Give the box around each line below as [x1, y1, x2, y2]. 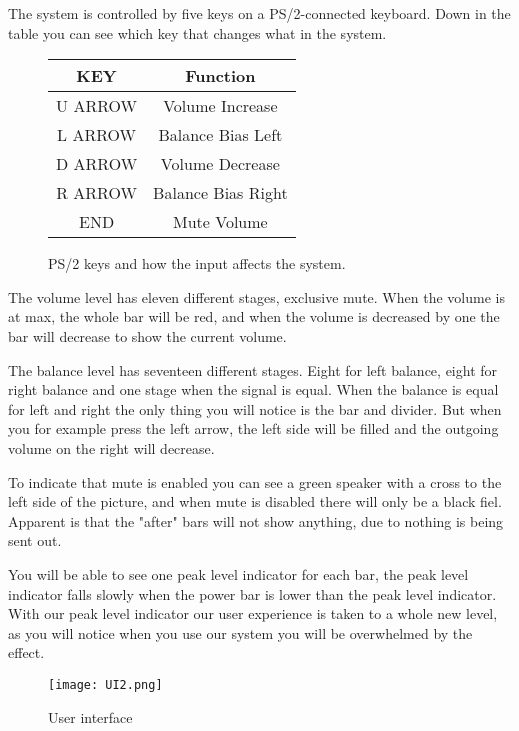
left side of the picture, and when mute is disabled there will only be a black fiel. [8, 491, 502, 512]
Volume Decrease [160, 152, 280, 176]
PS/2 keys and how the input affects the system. [48, 253, 346, 274]
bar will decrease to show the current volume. [8, 325, 287, 346]
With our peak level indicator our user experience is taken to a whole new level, [8, 603, 498, 624]
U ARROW [56, 94, 137, 118]
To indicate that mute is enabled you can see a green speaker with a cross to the [8, 471, 502, 492]
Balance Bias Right [153, 181, 288, 205]
